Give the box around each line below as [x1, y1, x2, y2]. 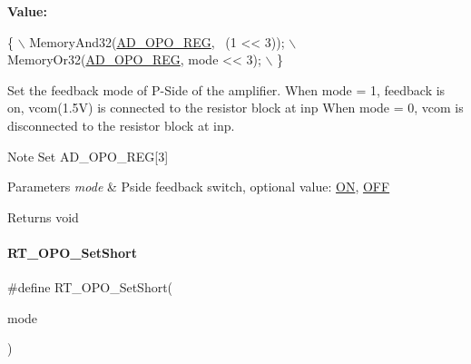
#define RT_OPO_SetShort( [7, 278, 173, 297]
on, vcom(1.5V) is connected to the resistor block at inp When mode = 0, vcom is [7, 98, 464, 117]
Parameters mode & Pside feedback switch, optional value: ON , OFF [7, 177, 390, 196]
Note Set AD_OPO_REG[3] [7, 146, 169, 165]
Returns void [7, 207, 79, 226]
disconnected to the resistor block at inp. [7, 115, 235, 134]
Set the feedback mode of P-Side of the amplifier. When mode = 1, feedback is [7, 80, 446, 99]
